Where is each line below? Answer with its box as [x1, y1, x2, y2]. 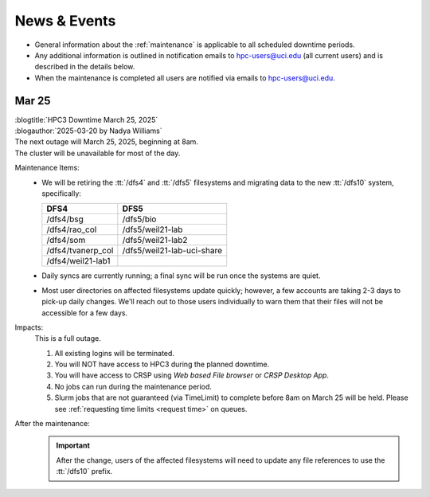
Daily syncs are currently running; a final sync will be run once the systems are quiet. [41, 271, 321, 280]
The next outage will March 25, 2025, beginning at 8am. [14, 137, 199, 147]
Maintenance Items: [14, 163, 80, 173]
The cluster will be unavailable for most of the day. [14, 148, 181, 158]
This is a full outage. [34, 334, 101, 343]
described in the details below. [34, 62, 135, 72]
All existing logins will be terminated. [54, 348, 175, 358]
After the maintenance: [14, 419, 91, 429]
